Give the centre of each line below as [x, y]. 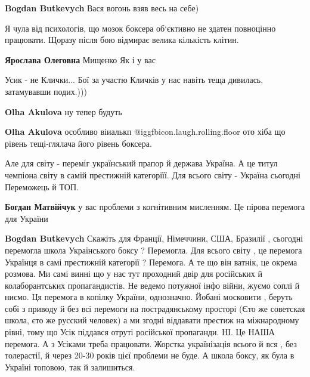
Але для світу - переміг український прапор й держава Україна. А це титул [141, 163]
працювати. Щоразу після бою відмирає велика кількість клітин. [122, 40]
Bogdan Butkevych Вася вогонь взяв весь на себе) [102, 8]
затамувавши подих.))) [46, 91]
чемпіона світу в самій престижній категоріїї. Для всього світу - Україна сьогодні [153, 174]
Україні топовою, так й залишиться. [70, 367]
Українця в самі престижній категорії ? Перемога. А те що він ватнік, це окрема [151, 262]
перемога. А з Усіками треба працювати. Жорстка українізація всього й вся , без [151, 343]
